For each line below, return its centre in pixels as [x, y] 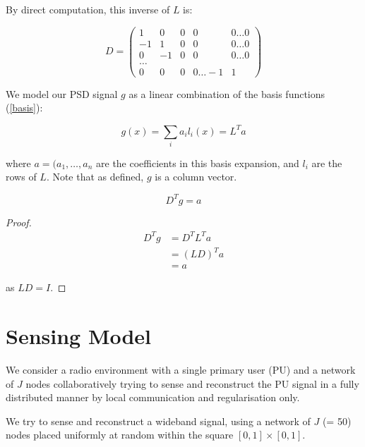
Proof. [19, 222]
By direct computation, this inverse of [88, 9]
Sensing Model [79, 335]
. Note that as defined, [95, 177]
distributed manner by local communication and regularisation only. [153, 397]
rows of [21, 177]
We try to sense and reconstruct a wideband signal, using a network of [158, 421]
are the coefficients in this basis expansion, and [198, 163]
